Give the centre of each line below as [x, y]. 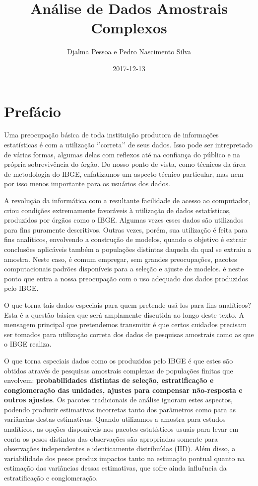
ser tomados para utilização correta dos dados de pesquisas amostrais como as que [129, 334]
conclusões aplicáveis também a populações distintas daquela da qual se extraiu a [128, 249]
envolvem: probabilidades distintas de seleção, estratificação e [109, 380]
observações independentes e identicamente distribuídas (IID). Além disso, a [120, 448]
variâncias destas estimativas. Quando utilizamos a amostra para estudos [115, 419]
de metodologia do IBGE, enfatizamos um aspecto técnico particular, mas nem [124, 174]
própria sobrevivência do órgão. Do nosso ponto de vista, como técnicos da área [125, 164]
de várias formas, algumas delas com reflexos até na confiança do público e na [122, 154]
